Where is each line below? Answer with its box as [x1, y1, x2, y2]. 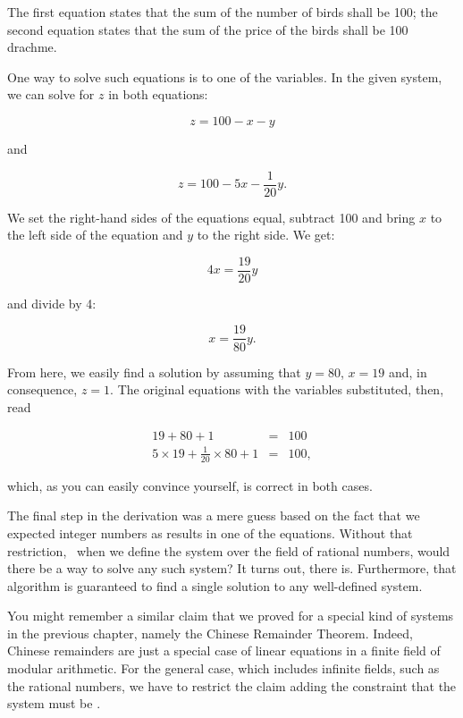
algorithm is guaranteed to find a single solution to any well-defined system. [7, 576, 423, 595]
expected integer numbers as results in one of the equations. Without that [7, 523, 413, 542]
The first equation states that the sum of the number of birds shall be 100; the [7, 3, 438, 21]
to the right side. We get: [197, 225, 335, 244]
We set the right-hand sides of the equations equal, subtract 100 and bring [7, 207, 416, 226]
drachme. [7, 38, 57, 56]
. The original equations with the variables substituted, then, [110, 380, 444, 399]
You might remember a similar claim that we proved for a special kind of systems [7, 606, 454, 625]
